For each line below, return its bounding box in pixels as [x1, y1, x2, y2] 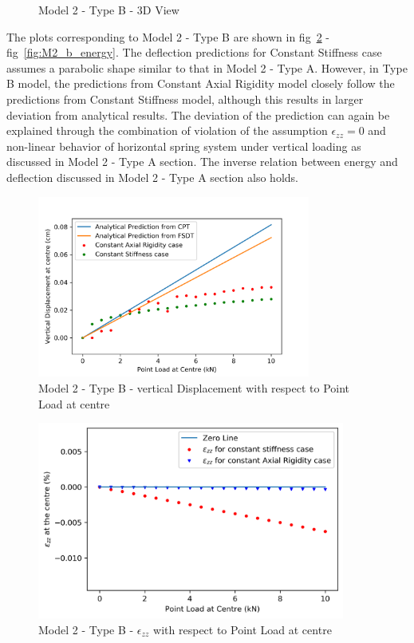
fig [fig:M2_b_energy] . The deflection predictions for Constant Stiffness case [6, 44, 382, 61]
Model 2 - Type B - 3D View [38, 2, 179, 18]
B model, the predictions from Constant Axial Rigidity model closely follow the [6, 75, 395, 92]
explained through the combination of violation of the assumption [6, 122, 328, 139]
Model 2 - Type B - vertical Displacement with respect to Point [38, 380, 350, 396]
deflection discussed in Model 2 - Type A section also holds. [6, 168, 298, 185]
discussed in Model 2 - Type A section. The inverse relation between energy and [6, 153, 398, 170]
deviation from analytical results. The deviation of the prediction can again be [6, 106, 390, 123]
